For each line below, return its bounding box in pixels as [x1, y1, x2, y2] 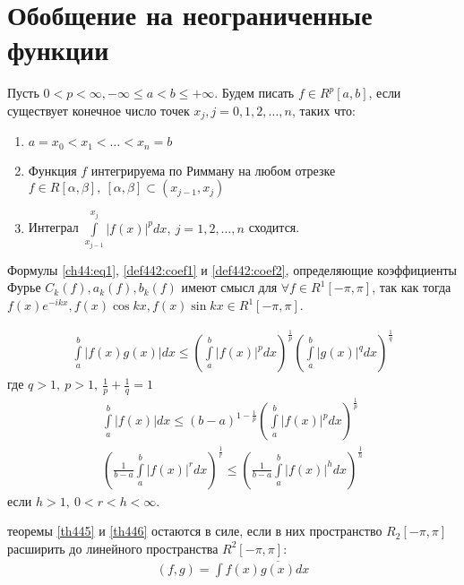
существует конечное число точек [7, 100, 190, 119]
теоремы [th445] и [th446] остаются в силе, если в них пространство [7, 521, 382, 540]
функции [7, 31, 109, 68]
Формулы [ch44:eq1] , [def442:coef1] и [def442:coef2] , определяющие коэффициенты [7, 260, 458, 279]
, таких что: [291, 100, 356, 119]
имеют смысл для [181, 278, 278, 297]
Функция [28, 160, 77, 179]
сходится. [248, 218, 300, 237]
